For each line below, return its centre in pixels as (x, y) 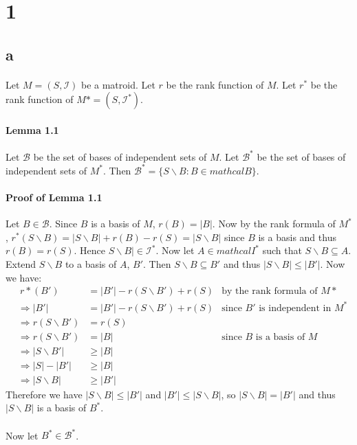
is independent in (295, 308)
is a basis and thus (297, 237)
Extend (21, 263)
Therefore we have (44, 394)
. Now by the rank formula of (274, 224)
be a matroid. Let (118, 84)
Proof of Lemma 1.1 (54, 197)
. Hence (89, 250)
